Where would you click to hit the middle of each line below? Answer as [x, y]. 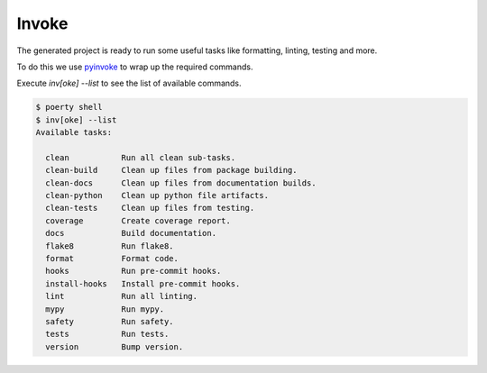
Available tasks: [74, 132]
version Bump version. [115, 346]
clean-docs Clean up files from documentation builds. [181, 183]
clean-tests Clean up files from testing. [150, 208]
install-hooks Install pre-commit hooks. [143, 283]
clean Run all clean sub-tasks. [141, 157]
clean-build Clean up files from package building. [171, 170]
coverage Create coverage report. [138, 220]
